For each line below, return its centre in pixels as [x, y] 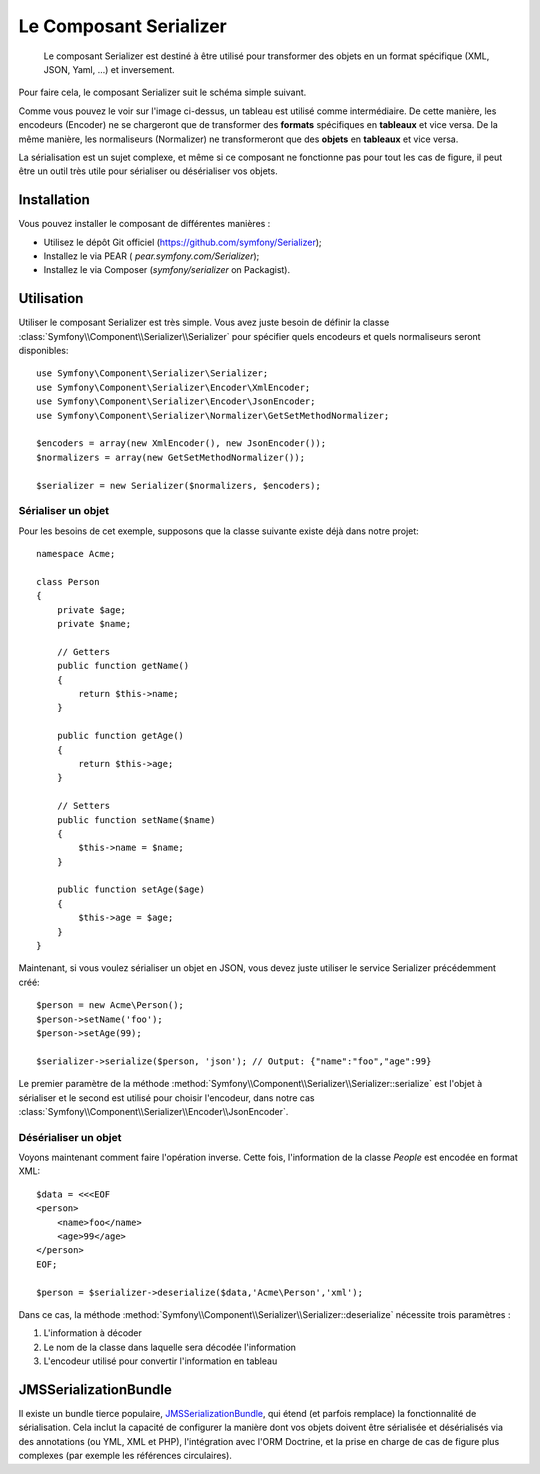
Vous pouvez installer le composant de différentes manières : [144, 224]
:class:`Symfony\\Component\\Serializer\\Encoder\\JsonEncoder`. [153, 1111]
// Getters [83, 651]
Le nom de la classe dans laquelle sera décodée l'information [170, 1347]
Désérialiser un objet [70, 1137]
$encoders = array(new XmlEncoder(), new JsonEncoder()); [181, 443]
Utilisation [51, 298]
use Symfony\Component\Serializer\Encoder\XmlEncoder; [173, 387]
